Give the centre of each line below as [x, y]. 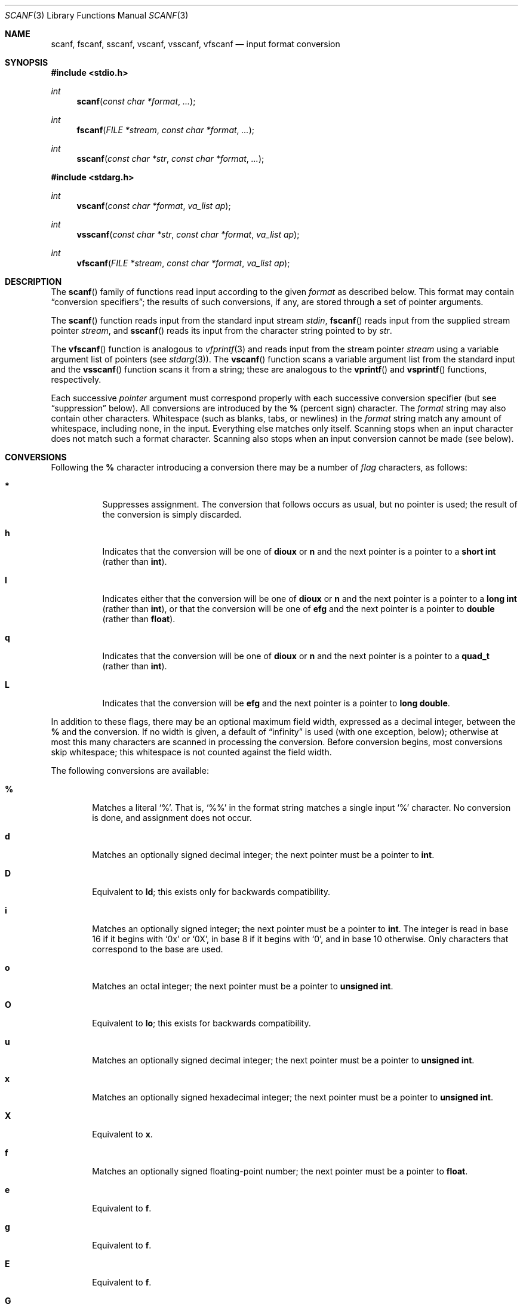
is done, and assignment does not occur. [172, 818]
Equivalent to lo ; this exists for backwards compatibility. [201, 1023]
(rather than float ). [139, 619]
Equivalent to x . [122, 1134]
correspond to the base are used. [158, 949]
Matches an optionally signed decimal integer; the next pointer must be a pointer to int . [263, 855]
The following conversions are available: [130, 771]
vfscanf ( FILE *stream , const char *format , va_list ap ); [183, 263]
